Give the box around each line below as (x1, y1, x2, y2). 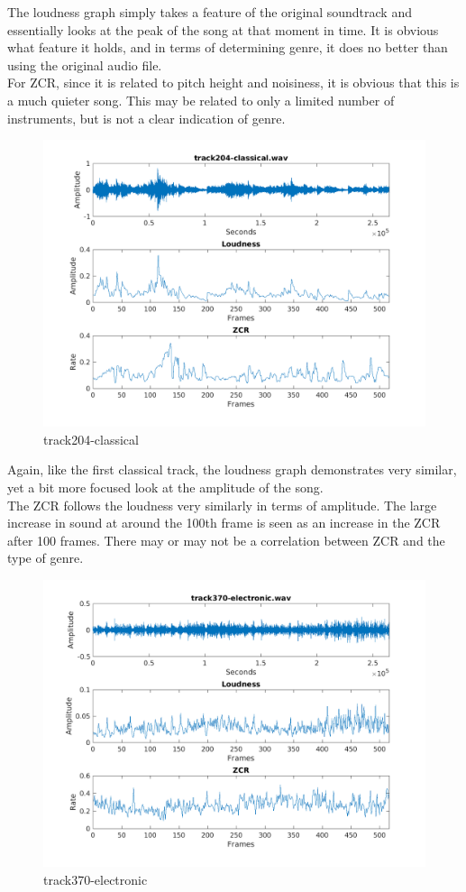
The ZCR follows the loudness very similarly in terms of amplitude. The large (7, 495, 437, 514)
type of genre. (7, 548, 84, 567)
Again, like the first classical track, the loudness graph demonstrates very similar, (7, 460, 457, 479)
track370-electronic (43, 869, 148, 888)
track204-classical (43, 429, 139, 448)
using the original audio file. (7, 55, 162, 74)
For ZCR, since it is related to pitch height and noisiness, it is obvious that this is (7, 73, 460, 92)
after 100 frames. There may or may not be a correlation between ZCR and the (7, 530, 445, 549)
